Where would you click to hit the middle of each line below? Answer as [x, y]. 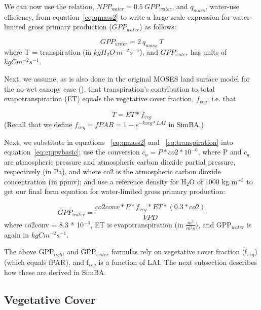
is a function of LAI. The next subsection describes [178, 262]
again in [17, 234]
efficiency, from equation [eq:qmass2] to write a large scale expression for [117, 16]
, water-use [222, 6]
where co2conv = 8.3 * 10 [44, 224]
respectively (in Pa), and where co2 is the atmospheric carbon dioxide [113, 171]
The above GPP [29, 251]
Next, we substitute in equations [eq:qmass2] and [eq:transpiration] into [119, 142]
